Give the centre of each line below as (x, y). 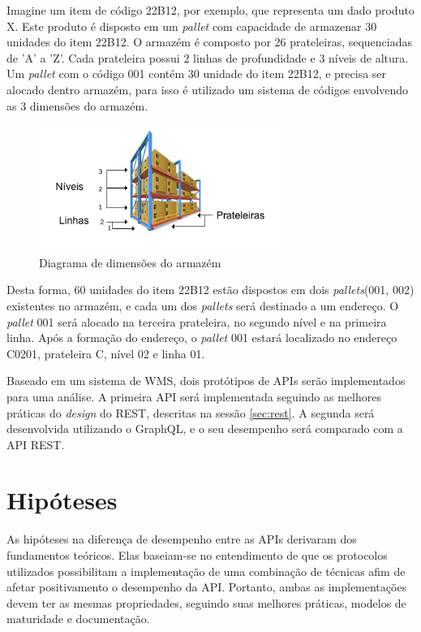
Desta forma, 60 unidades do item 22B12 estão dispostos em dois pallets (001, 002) (210, 290)
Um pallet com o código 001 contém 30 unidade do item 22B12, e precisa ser (197, 74)
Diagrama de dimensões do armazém (130, 262)
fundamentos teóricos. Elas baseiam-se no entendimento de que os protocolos (197, 555)
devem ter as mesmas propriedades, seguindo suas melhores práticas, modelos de (206, 602)
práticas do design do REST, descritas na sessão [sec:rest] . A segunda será (191, 412)
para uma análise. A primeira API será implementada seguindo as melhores (194, 396)
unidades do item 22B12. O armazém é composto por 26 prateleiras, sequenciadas (210, 42)
